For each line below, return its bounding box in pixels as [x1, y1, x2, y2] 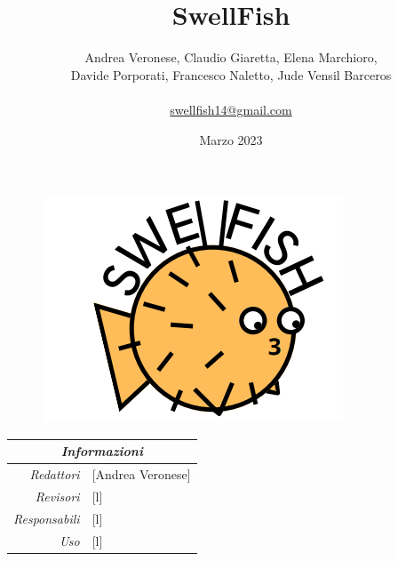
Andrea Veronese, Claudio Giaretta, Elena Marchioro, [84, 48, 378, 67]
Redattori [29, 465, 80, 484]
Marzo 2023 [199, 130, 263, 148]
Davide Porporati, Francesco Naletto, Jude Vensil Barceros [70, 65, 392, 84]
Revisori [35, 486, 80, 505]
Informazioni [60, 442, 143, 461]
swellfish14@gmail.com [170, 100, 292, 118]
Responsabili [13, 509, 80, 527]
